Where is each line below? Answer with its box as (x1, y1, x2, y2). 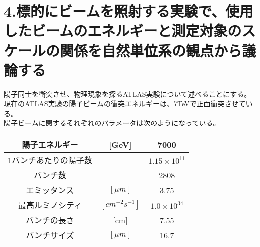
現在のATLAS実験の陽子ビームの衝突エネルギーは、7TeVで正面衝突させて (4, 98, 246, 109)
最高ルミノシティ (18, 199, 82, 211)
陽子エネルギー (22, 139, 78, 151)
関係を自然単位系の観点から (60, 40, 242, 60)
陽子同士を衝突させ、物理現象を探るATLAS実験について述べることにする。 (4, 88, 251, 99)
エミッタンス (26, 184, 74, 196)
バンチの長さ (26, 214, 74, 226)
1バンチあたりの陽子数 (8, 154, 92, 166)
